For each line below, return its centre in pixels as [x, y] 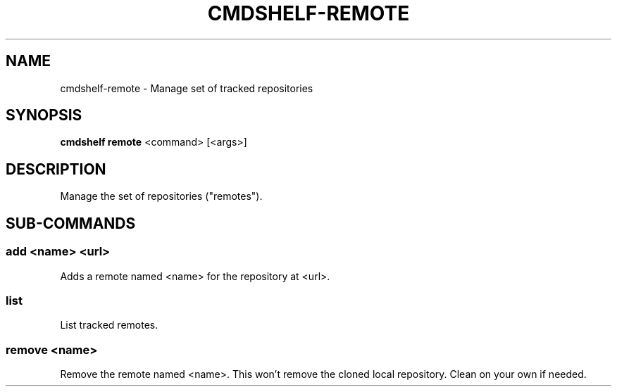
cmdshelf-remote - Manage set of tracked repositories [187, 88]
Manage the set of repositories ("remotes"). [161, 196]
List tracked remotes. [109, 325]
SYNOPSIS [44, 115]
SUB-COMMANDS [71, 223]
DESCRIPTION [56, 169]
